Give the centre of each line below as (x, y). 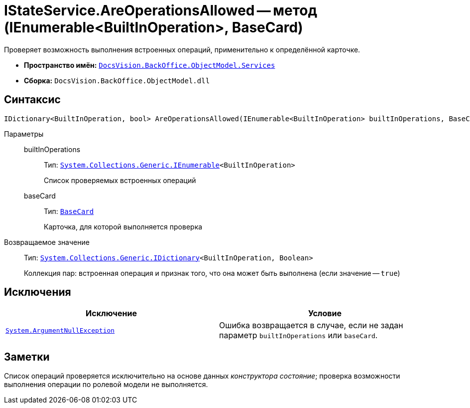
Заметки (27, 357)
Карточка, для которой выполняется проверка (123, 226)
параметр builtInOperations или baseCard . (298, 335)
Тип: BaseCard (69, 211)
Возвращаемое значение (47, 242)
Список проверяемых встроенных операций (120, 180)
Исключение (111, 313)
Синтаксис (32, 100)
